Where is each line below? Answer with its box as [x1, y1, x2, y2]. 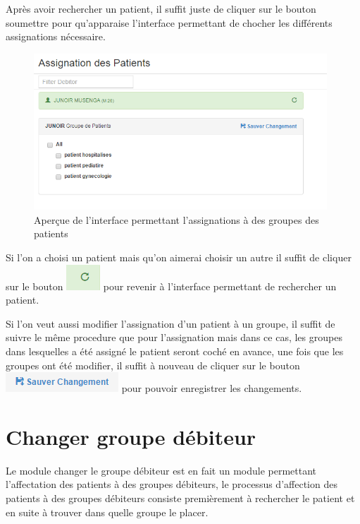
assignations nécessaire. [6, 29, 106, 44]
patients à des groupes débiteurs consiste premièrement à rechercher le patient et [6, 491, 355, 506]
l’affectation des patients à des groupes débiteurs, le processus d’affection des [6, 477, 337, 492]
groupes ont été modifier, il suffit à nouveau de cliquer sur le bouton [6, 357, 300, 372]
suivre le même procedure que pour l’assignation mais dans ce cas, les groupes [6, 330, 342, 345]
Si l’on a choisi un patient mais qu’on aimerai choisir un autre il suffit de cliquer [6, 250, 352, 264]
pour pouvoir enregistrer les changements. [121, 381, 302, 395]
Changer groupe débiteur [6, 422, 256, 451]
